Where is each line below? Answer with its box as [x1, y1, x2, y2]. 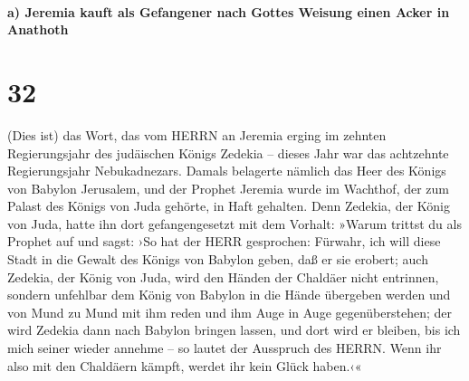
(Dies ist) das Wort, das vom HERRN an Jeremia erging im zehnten [7, 125, 387, 144]
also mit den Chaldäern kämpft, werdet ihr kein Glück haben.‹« [7, 356, 362, 375]
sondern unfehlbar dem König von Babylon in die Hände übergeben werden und [7, 285, 451, 304]
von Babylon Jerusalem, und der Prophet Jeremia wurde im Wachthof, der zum [7, 178, 449, 197]
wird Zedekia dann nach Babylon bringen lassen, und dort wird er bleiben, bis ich [7, 320, 461, 339]
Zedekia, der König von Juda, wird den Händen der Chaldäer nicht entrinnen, [7, 267, 439, 286]
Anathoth [7, 20, 69, 39]
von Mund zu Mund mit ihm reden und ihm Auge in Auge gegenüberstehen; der [7, 302, 453, 321]
